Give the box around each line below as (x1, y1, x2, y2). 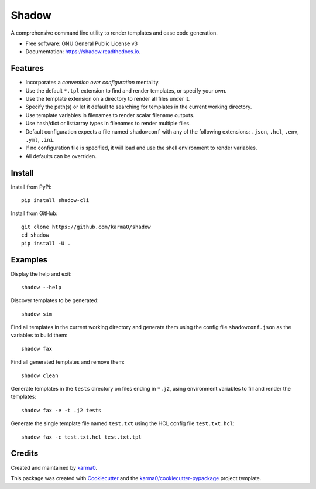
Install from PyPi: (11, 183, 52, 190)
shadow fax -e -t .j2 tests (21, 407, 102, 413)
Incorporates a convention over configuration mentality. (25, 79, 160, 86)
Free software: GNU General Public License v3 (25, 40, 138, 47)
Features (11, 63, 44, 73)
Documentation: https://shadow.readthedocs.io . (25, 48, 141, 55)
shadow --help (21, 284, 61, 290)
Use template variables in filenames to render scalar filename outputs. (25, 111, 195, 118)
